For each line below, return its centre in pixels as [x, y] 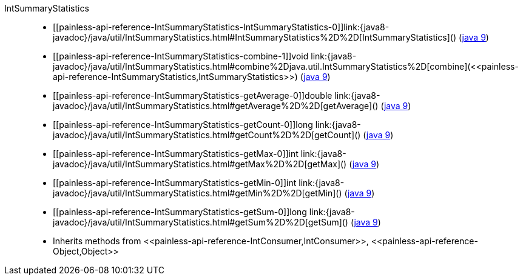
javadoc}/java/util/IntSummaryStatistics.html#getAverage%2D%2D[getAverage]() [216, 106]
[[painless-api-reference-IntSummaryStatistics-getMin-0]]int [175, 183]
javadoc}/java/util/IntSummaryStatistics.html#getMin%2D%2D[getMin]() [197, 193]
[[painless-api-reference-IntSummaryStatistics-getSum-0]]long [180, 212]
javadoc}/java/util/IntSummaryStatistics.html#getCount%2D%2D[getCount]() [207, 135]
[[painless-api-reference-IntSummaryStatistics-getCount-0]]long [183, 125]
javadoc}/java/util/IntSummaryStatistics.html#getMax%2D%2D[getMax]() [200, 164]
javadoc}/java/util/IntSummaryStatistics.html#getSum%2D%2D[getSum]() [201, 222]
